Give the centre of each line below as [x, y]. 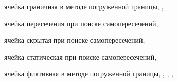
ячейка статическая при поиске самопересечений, [80, 57]
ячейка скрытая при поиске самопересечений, [75, 40]
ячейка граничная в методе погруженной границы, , [84, 6]
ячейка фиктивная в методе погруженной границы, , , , [89, 74]
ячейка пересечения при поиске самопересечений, [81, 23]
